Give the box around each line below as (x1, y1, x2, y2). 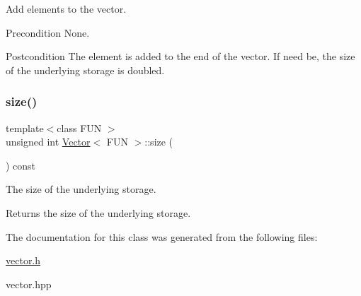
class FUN (57, 120, 102, 135)
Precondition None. (6, 25, 90, 40)
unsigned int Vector (6, 134, 91, 149)
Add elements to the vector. (6, 1, 127, 16)
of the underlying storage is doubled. (6, 62, 165, 77)
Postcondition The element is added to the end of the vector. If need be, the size (6, 49, 355, 64)
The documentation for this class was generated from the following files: (6, 229, 318, 244)
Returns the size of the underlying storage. (6, 205, 191, 220)
